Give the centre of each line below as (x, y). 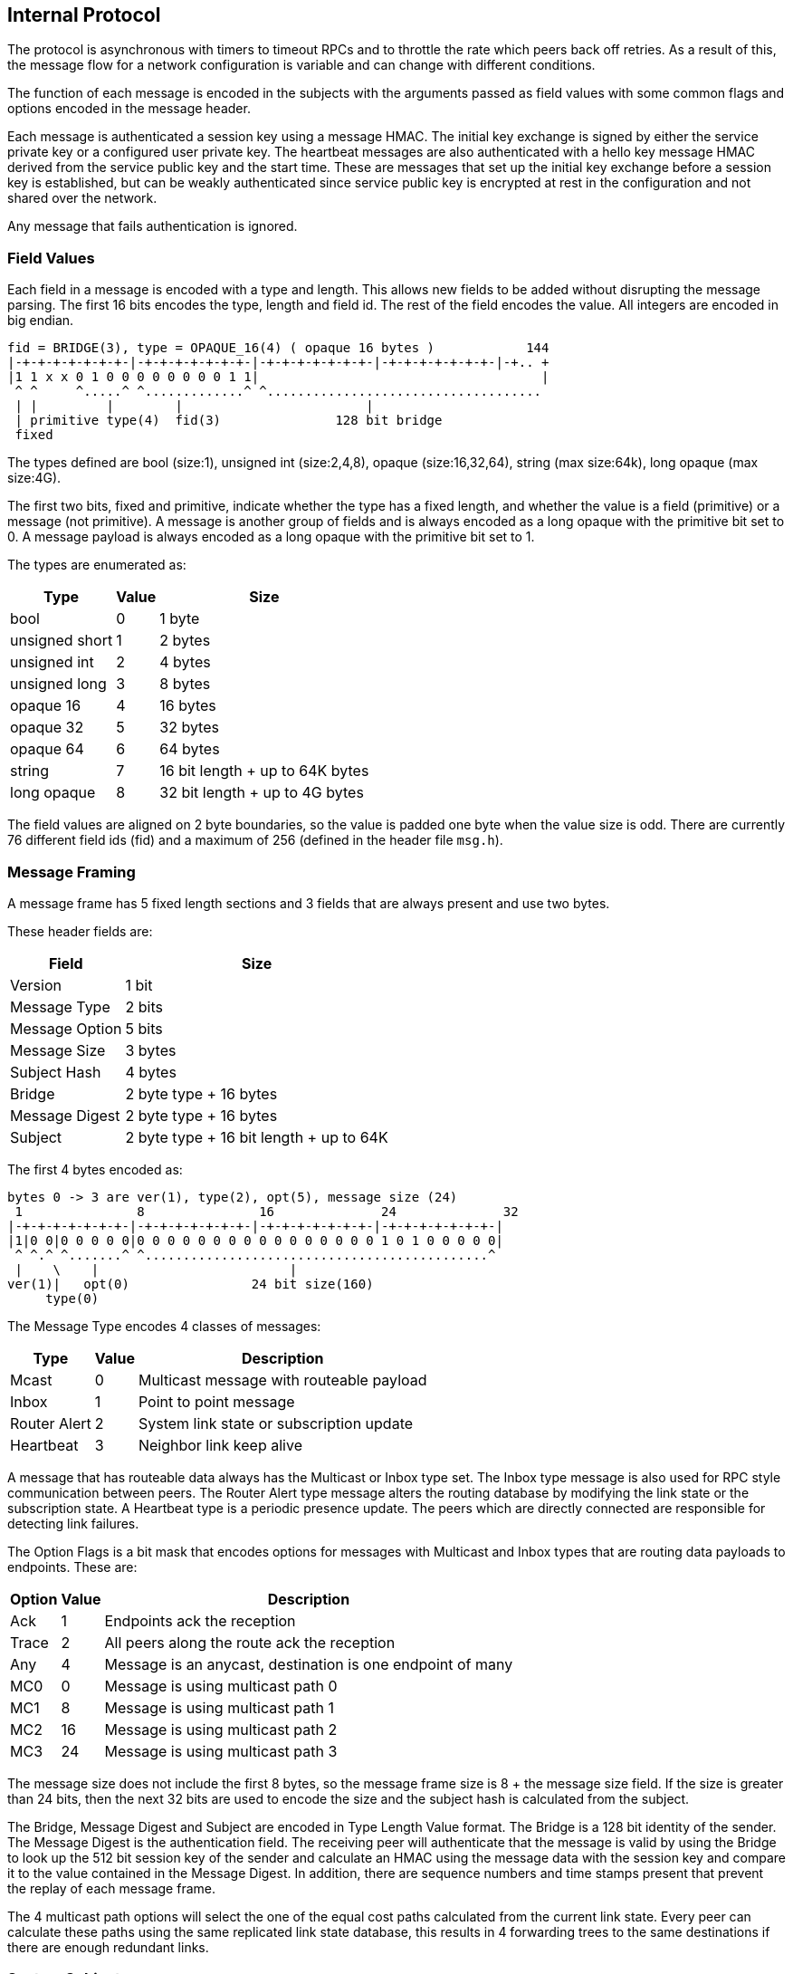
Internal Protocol (84, 15)
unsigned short (62, 641)
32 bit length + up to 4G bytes (262, 793)
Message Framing (72, 872)
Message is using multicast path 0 (221, 1686)
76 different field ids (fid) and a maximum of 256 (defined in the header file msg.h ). (255, 840)
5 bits (144, 1028)
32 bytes (189, 728)
